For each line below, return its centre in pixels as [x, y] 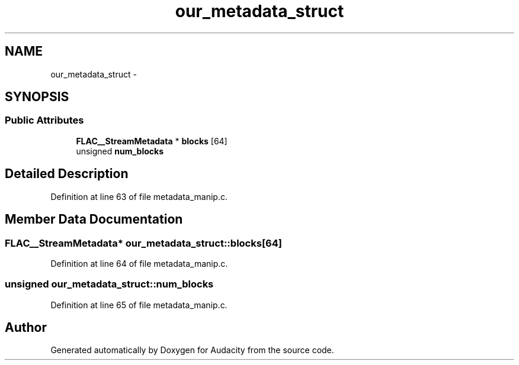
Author [26, 328]
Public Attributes [44, 120]
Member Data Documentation [94, 219]
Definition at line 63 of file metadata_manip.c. [139, 196]
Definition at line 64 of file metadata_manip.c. [139, 263]
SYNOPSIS [37, 97]
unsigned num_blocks [120, 151]
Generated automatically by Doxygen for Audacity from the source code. [192, 350]
